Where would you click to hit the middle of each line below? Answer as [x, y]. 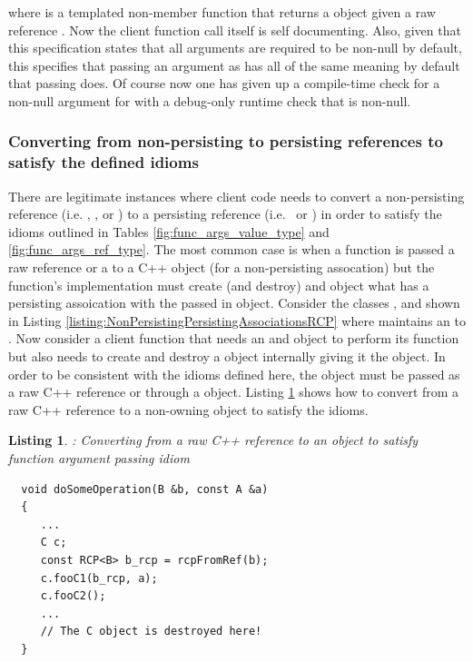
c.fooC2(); [73, 596]
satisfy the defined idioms [103, 162]
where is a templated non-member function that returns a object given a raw [222, 12]
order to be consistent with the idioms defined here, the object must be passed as [234, 374]
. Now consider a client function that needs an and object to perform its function [234, 338]
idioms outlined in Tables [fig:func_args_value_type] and [169, 231]
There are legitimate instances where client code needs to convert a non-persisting [236, 196]
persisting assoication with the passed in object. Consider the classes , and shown [234, 303]
